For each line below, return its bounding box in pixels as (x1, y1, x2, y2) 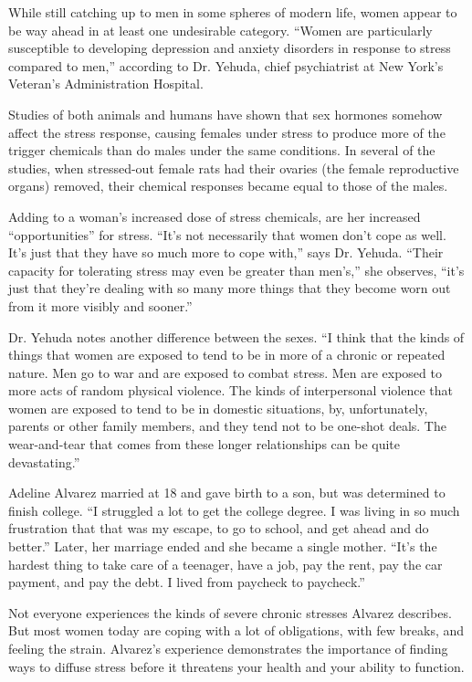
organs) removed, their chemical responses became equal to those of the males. (8, 176, 448, 195)
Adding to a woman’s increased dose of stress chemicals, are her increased (8, 206, 421, 226)
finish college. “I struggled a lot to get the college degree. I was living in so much (8, 500, 460, 519)
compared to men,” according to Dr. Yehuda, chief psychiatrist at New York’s (8, 56, 444, 75)
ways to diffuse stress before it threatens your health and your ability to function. (8, 656, 465, 676)
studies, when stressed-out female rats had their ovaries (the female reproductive (8, 158, 459, 177)
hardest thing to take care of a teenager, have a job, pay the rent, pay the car (8, 554, 443, 573)
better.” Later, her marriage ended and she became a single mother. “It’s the (8, 537, 437, 556)
